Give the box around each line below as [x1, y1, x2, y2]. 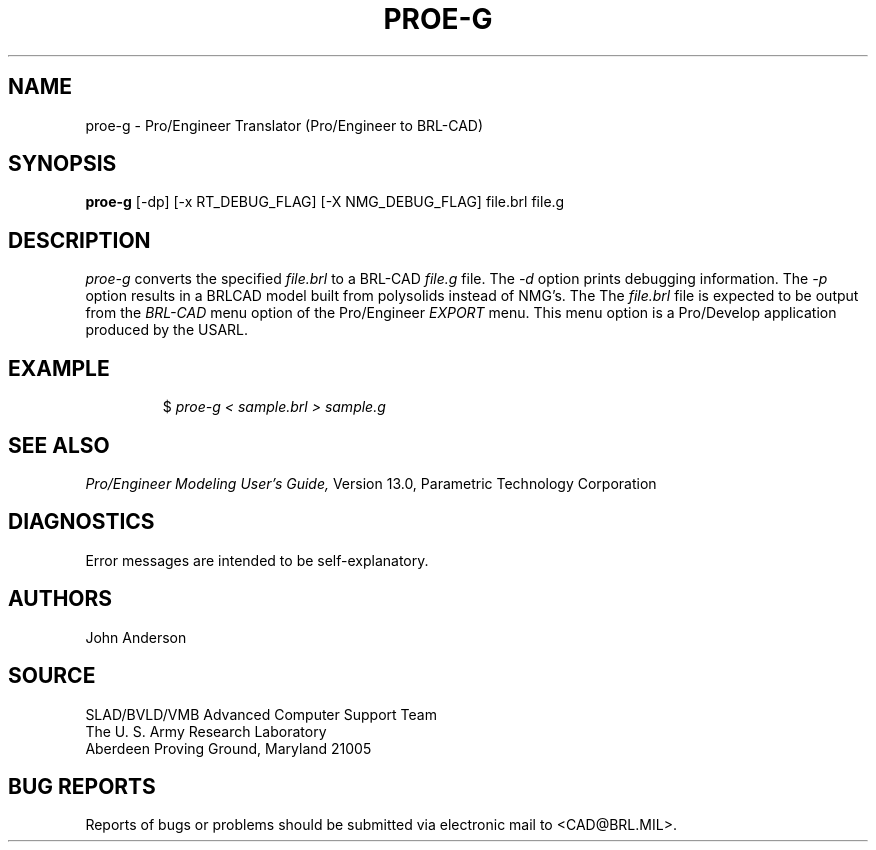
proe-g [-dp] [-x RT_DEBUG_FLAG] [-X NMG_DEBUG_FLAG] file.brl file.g [85, 193, 565, 211]
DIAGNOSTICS [8, 509, 155, 535]
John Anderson [85, 628, 187, 646]
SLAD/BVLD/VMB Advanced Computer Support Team [85, 705, 437, 723]
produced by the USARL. [85, 321, 248, 339]
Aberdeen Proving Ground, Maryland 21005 [85, 739, 372, 757]
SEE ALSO [8, 432, 110, 458]
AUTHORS [8, 586, 113, 612]
